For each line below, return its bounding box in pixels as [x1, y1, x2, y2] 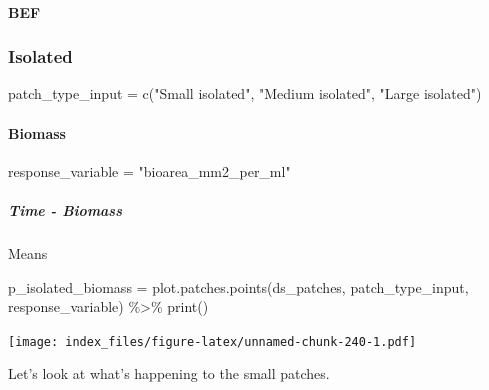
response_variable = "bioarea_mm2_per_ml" [8, 160, 291, 181]
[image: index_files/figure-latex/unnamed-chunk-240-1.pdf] [8, 334, 417, 349]
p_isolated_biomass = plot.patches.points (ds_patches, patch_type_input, [8, 276, 469, 297]
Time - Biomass [8, 199, 123, 220]
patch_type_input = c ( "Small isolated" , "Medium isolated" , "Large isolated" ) [8, 83, 482, 104]
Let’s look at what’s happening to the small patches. [8, 363, 330, 384]
